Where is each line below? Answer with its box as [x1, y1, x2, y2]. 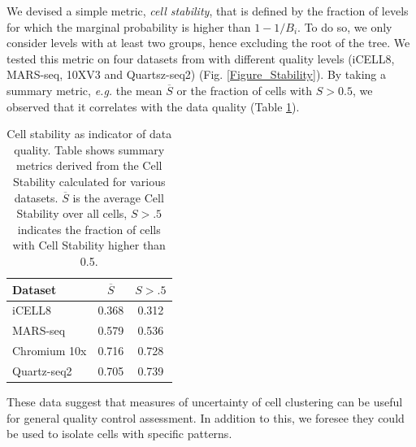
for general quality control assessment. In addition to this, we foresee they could [6, 409, 405, 426]
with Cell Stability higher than [12, 237, 166, 254]
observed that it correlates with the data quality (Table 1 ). [6, 98, 300, 115]
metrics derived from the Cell [16, 157, 162, 174]
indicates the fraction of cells [17, 220, 161, 237]
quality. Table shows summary [14, 141, 165, 158]
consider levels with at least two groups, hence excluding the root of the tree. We [6, 34, 410, 51]
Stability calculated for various [12, 172, 166, 189]
